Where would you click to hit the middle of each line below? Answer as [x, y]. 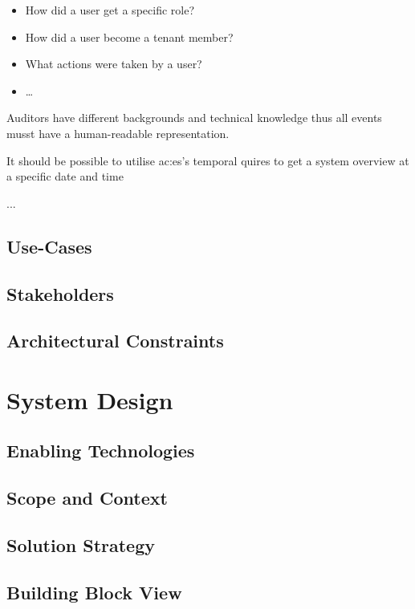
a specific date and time [65, 176]
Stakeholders [60, 293]
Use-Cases [49, 246]
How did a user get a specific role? [110, 10]
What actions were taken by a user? [114, 64]
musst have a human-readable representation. [118, 133]
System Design [90, 399]
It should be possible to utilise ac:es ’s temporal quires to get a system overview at [208, 160]
